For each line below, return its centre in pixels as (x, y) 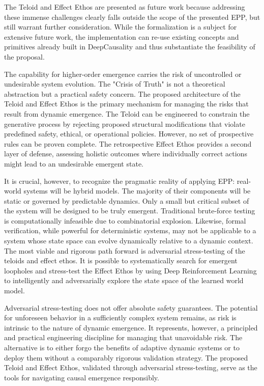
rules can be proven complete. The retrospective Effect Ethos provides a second (128, 143)
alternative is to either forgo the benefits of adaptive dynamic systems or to (122, 347)
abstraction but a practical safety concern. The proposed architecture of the (122, 93)
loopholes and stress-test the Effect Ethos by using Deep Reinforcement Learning (130, 270)
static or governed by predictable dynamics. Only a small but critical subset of (127, 200)
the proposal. (24, 56)
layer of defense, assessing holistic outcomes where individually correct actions (126, 154)
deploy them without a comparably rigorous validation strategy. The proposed (126, 357)
